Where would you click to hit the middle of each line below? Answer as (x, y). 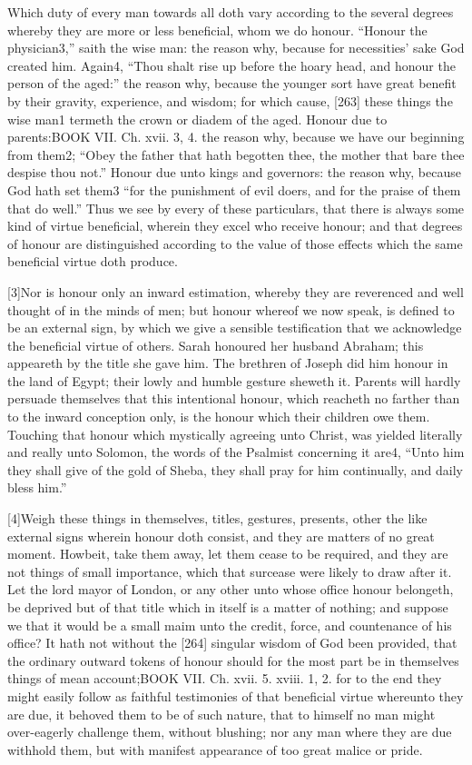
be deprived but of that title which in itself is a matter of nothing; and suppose (228, 607)
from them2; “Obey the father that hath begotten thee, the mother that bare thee (236, 154)
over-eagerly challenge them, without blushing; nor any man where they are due (230, 732)
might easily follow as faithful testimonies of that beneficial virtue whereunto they (236, 695)
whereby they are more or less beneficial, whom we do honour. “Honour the (217, 30)
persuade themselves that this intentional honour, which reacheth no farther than (234, 398)
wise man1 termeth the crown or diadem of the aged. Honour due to (197, 119)
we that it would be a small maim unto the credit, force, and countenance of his (230, 625)
